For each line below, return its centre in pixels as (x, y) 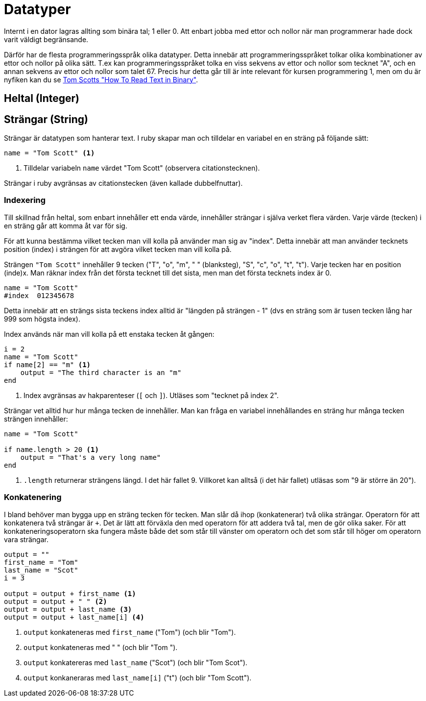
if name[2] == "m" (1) (47, 364)
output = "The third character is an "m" (101, 372)
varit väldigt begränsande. (46, 39)
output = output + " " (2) (56, 601)
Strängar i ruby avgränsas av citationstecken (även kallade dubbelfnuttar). (123, 183)
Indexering (25, 200)
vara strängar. (26, 539)
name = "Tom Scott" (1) (49, 153)
